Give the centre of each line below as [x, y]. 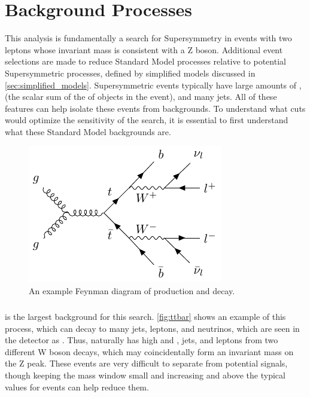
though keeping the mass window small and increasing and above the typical [145, 375]
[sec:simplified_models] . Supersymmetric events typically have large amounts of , [153, 85]
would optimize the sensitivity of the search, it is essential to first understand [147, 120]
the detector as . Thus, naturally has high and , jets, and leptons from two [142, 340]
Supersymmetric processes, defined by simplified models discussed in [130, 73]
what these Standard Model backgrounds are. [88, 131]
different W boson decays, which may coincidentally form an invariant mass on [149, 351]
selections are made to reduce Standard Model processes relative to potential [145, 61]
